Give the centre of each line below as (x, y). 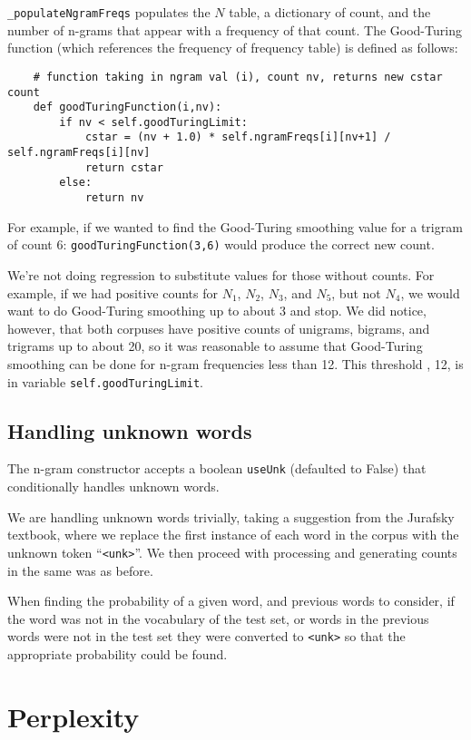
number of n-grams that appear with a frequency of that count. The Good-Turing (235, 29)
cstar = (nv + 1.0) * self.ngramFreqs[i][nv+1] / (238, 137)
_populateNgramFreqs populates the (109, 12)
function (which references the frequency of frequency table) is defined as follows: (233, 48)
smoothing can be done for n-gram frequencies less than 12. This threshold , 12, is (235, 363)
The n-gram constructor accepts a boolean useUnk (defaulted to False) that (217, 468)
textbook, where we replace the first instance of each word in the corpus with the (233, 535)
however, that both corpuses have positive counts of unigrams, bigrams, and (219, 328)
